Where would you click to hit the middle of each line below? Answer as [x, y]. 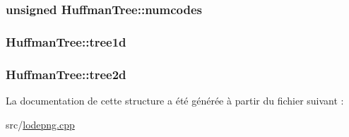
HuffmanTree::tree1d [66, 41]
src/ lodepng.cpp [40, 124]
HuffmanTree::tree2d [66, 74]
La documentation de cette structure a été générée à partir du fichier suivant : [175, 100]
